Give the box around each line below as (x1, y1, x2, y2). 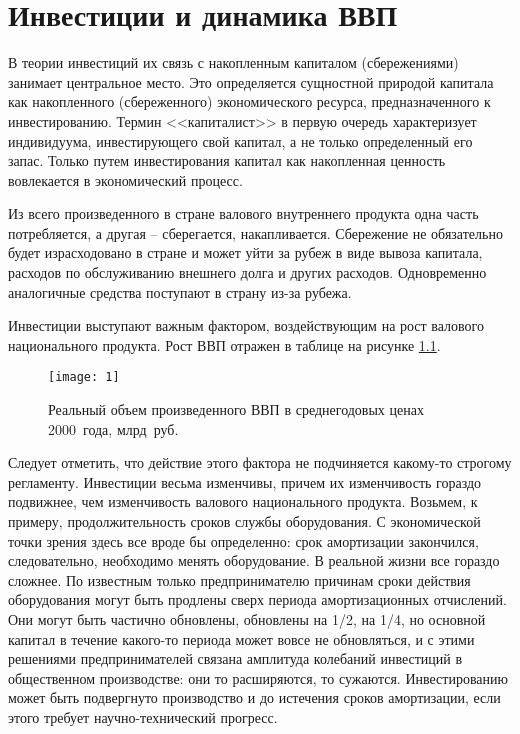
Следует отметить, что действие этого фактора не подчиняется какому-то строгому (8, 452, 512, 473)
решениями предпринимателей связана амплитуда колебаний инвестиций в (8, 648, 463, 669)
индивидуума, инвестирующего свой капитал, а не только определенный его (8, 130, 473, 151)
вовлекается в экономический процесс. (8, 169, 243, 190)
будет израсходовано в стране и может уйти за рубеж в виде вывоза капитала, (8, 242, 483, 263)
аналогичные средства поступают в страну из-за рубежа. (8, 281, 352, 302)
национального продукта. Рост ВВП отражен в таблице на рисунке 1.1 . (8, 334, 441, 355)
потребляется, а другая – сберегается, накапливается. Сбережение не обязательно (8, 222, 503, 243)
